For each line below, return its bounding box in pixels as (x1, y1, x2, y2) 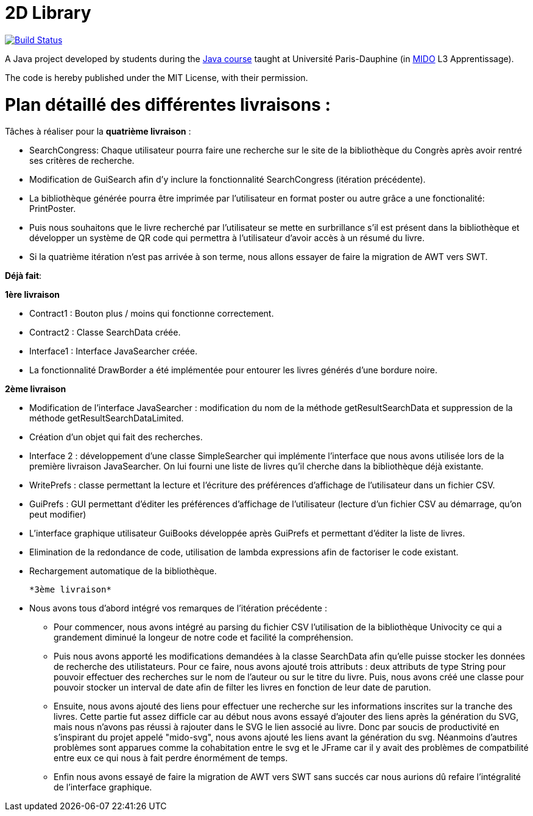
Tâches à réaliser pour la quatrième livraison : (5, 126, 191, 137)
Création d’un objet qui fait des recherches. (29, 432, 203, 443)
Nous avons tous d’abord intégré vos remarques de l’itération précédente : (29, 603, 327, 614)
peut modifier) (29, 509, 86, 520)
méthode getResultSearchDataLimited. (29, 413, 184, 424)
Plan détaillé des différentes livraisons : (5, 94, 331, 115)
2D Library (5, 2, 91, 23)
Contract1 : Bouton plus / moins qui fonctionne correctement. (29, 308, 274, 319)
